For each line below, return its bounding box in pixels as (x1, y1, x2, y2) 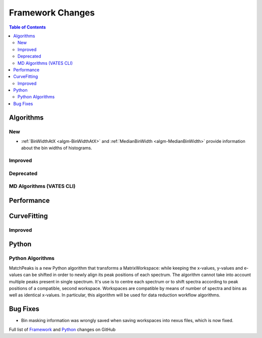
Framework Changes (9, 7, 95, 18)
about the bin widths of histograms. (21, 145, 92, 151)
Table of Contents (9, 24, 46, 30)
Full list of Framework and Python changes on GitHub (9, 326, 116, 332)
